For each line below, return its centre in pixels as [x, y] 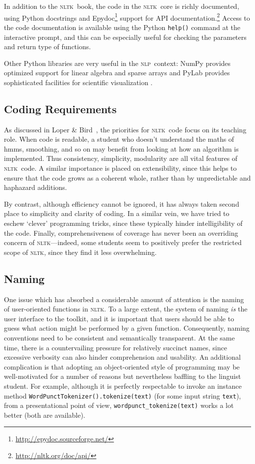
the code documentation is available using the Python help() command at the [122, 27]
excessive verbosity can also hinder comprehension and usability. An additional [122, 357]
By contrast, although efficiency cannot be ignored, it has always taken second [122, 203]
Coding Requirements [60, 108]
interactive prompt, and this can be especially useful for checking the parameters [125, 37]
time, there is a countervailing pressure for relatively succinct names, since [115, 347]
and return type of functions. [48, 46]
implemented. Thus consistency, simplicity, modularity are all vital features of [121, 158]
